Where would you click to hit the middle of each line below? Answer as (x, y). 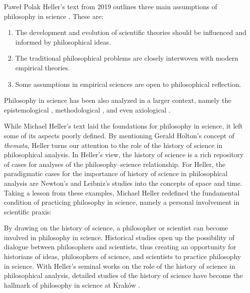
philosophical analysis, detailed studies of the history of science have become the (124, 275)
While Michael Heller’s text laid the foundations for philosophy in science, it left (123, 126)
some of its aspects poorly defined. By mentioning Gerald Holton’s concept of (119, 135)
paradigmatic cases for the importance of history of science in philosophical (116, 173)
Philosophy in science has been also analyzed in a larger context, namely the (118, 100)
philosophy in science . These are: (54, 16)
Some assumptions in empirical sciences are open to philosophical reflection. (128, 84)
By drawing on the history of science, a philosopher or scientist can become (116, 228)
